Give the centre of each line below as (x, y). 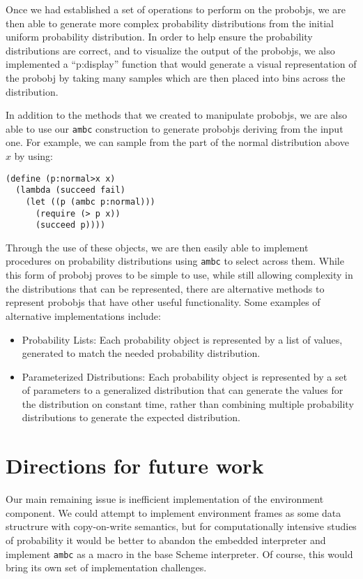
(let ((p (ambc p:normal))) (90, 201)
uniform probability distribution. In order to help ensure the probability (159, 37)
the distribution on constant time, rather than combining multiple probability (188, 403)
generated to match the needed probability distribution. (141, 353)
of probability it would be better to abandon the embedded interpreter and (166, 540)
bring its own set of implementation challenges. (106, 567)
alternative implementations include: (83, 315)
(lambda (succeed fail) (70, 190)
